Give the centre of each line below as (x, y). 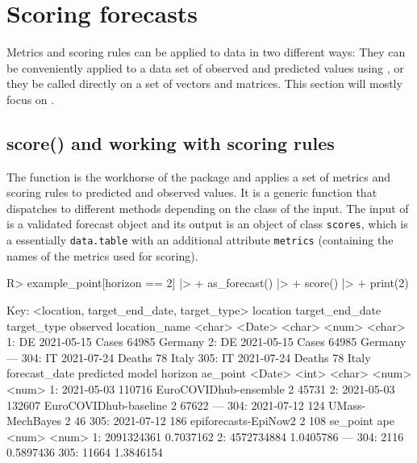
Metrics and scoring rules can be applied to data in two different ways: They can (206, 52)
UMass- (347, 405)
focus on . (31, 99)
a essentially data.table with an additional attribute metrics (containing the (200, 240)
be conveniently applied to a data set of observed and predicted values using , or (205, 67)
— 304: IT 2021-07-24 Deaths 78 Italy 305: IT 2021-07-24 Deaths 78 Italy (189, 357)
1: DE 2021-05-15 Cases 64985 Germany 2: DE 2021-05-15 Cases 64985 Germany (206, 342)
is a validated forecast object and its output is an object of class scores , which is (207, 224)
